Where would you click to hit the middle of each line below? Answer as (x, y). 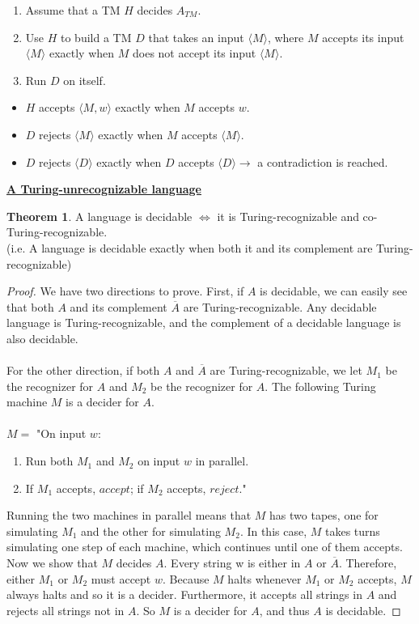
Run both (49, 461)
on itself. (85, 80)
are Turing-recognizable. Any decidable (280, 306)
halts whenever (265, 578)
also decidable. (42, 338)
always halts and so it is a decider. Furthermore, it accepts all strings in (184, 594)
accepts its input (363, 37)
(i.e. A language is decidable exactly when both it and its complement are (190, 247)
